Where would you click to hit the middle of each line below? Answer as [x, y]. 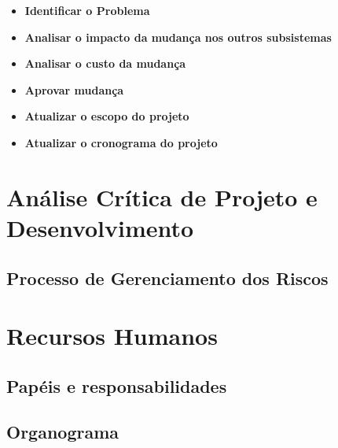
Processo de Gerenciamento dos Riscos [167, 278]
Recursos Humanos [112, 336]
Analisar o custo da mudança [105, 63]
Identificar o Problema [87, 10]
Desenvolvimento [100, 227]
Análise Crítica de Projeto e [162, 196]
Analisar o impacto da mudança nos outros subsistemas [178, 37]
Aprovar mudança [74, 89]
